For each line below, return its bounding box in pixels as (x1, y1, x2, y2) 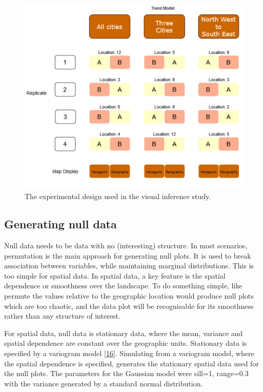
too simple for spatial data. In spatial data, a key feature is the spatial (4, 270, 226, 281)
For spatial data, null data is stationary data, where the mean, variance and (4, 327, 243, 338)
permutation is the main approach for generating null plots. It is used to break (4, 250, 251, 261)
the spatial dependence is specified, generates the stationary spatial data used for (4, 358, 259, 368)
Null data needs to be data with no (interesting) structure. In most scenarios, (4, 240, 248, 251)
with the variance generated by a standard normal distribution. (4, 378, 203, 388)
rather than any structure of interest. (4, 310, 120, 321)
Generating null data (4, 216, 117, 232)
